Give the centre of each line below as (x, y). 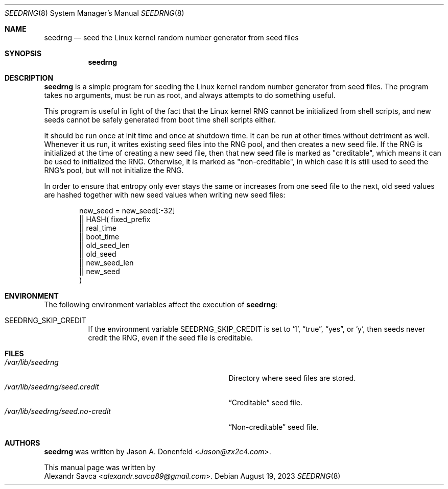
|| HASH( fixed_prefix (115, 219)
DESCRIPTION (29, 78)
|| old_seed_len (105, 245)
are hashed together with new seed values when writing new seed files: (165, 195)
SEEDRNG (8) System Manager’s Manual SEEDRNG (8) (95, 13)
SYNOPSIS (23, 53)
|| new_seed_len (107, 263)
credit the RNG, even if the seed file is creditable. (171, 338)
